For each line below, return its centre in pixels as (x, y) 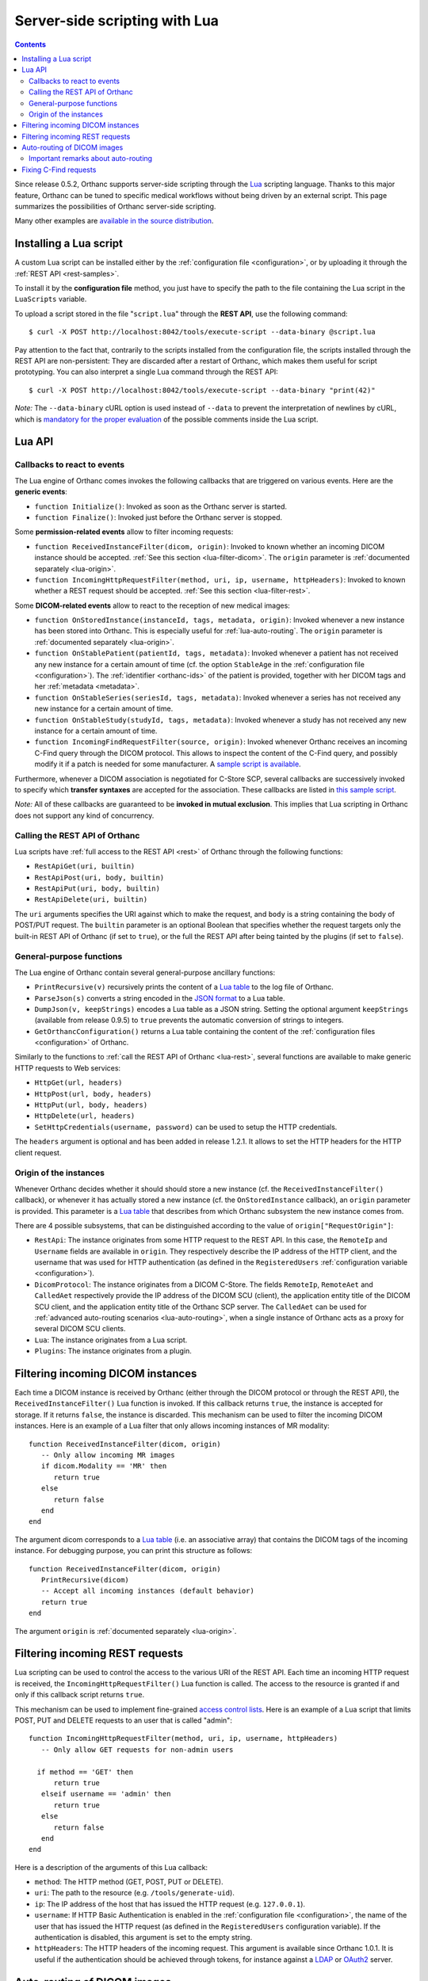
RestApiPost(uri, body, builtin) (99, 877)
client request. (38, 1152)
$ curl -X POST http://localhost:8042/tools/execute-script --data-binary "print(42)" (202, 390)
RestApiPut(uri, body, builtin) (97, 889)
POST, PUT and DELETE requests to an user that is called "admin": (124, 1720)
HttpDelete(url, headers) (85, 1116)
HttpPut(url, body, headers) (91, 1105)
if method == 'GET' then (85, 1772)
